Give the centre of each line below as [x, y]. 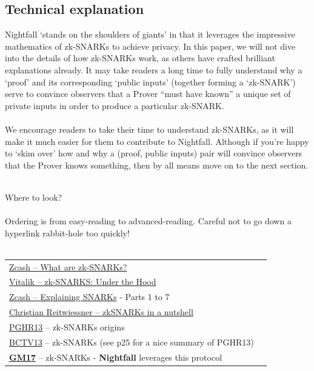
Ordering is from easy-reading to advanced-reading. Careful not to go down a [148, 221]
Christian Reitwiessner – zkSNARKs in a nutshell [101, 312]
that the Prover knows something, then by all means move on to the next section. [157, 165]
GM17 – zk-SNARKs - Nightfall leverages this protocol [116, 357]
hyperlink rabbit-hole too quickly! [67, 232]
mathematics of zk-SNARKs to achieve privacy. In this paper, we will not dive [150, 46]
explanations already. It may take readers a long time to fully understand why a [154, 69]
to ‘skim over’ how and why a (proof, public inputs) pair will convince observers [154, 153]
